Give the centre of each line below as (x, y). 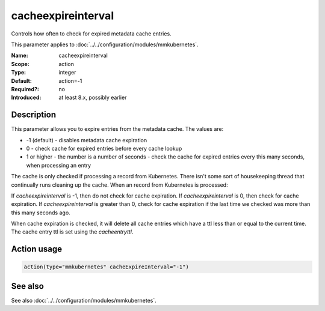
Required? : (25, 89)
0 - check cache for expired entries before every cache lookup (104, 148)
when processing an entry (59, 165)
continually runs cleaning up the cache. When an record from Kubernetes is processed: (119, 185)
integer (67, 73)
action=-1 (70, 80)
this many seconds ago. (41, 213)
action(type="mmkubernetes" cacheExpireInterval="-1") (106, 267)
